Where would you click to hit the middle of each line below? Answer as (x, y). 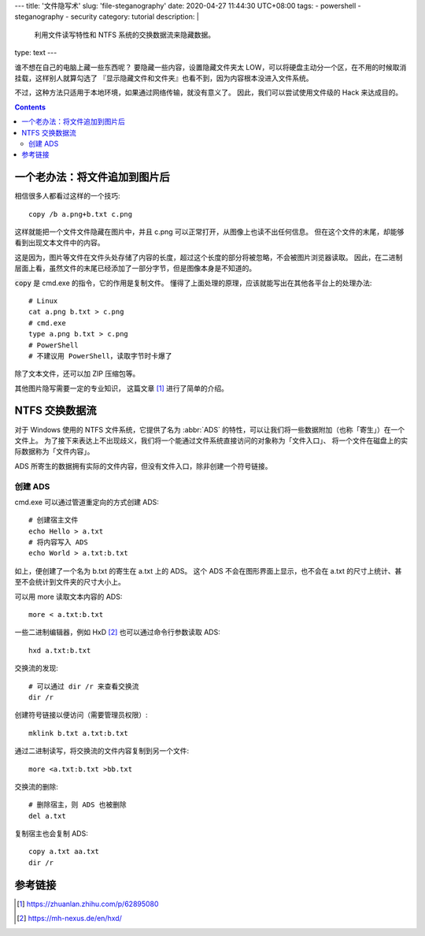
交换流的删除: (37, 786)
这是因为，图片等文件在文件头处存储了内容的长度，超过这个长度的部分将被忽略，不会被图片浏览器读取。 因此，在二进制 (209, 257)
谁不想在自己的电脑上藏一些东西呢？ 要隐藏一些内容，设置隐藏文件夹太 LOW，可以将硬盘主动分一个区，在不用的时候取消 (211, 67)
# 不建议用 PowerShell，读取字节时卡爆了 (100, 356)
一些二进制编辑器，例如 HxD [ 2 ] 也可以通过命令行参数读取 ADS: (117, 632)
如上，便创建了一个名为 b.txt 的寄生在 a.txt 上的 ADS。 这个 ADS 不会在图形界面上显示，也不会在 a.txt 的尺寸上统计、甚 (208, 570)
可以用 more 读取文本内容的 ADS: (68, 596)
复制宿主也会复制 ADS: (51, 834)
